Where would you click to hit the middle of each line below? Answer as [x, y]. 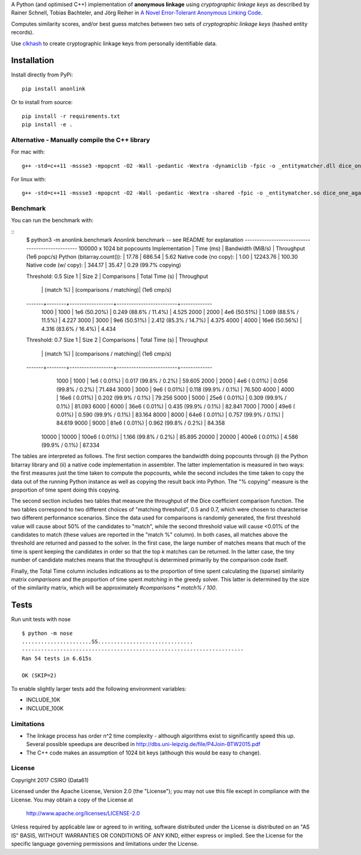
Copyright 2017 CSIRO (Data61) [50, 780]
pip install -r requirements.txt [71, 116]
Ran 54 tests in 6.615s [57, 658]
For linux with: [29, 179]
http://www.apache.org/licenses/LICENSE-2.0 [83, 813]
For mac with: [28, 152]
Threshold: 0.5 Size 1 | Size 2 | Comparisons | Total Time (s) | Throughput [117, 276]
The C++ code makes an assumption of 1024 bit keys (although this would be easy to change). [144, 753]
